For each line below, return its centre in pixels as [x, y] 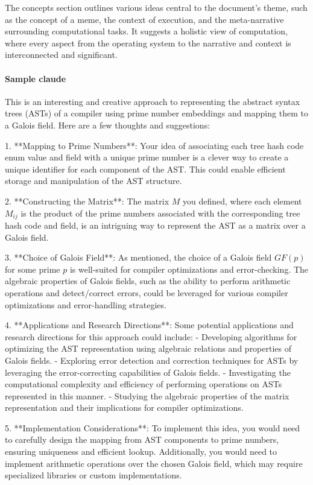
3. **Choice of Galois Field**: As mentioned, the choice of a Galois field [138, 257]
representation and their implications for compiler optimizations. [124, 407]
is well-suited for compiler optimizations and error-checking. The [189, 269]
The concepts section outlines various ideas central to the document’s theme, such [156, 7]
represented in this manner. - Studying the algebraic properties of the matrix [147, 395]
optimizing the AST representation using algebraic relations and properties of [148, 348]
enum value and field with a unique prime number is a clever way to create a [147, 157]
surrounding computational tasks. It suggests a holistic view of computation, [146, 31]
